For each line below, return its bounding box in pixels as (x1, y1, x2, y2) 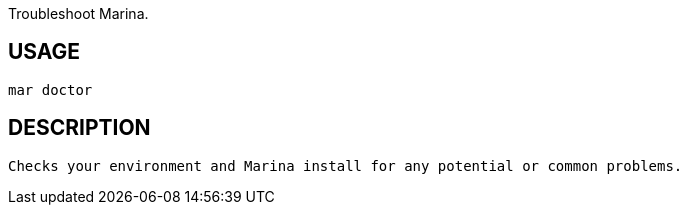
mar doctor (8, 81, 93, 98)
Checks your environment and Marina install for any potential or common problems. (8, 157, 683, 174)
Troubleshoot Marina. (8, 5, 149, 22)
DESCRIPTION (8, 115, 151, 141)
